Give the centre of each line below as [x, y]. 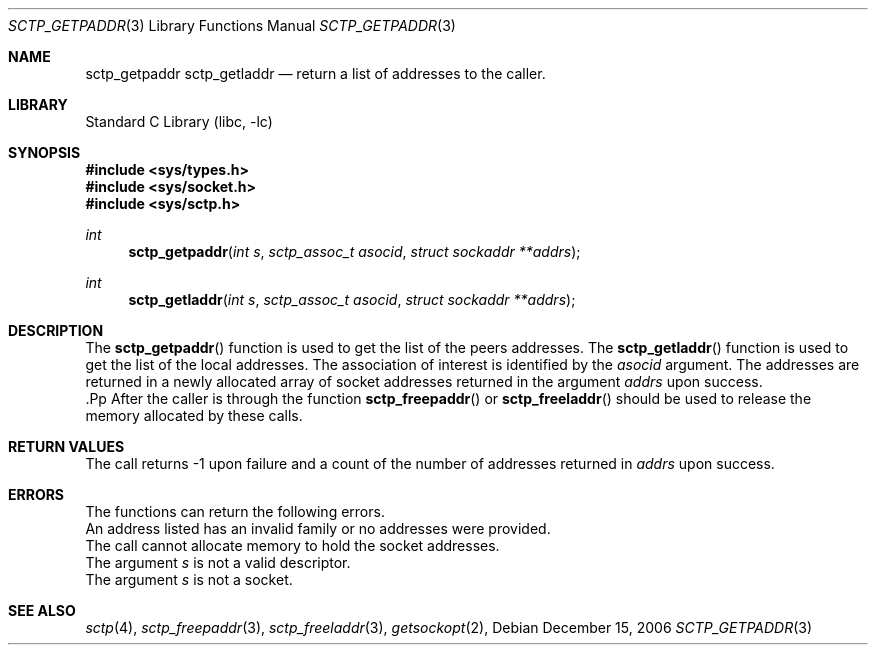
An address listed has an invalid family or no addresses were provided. [318, 528]
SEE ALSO [42, 610]
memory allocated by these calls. [194, 415]
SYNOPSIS [44, 152]
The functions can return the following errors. [235, 511]
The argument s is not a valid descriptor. [218, 562]
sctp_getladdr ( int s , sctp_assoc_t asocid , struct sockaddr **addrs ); [352, 299]
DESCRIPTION [56, 330]
